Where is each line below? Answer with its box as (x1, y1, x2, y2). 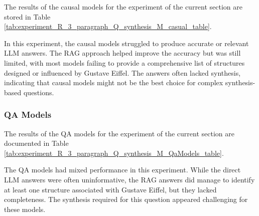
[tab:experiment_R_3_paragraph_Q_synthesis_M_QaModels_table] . (4, 147, 224, 158)
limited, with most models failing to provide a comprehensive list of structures (4, 57, 245, 68)
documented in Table (4, 138, 69, 148)
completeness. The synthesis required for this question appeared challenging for (4, 194, 248, 204)
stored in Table (4, 11, 51, 22)
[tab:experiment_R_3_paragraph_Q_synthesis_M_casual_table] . (4, 21, 212, 32)
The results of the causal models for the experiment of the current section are (4, 2, 243, 12)
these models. (4, 203, 46, 214)
